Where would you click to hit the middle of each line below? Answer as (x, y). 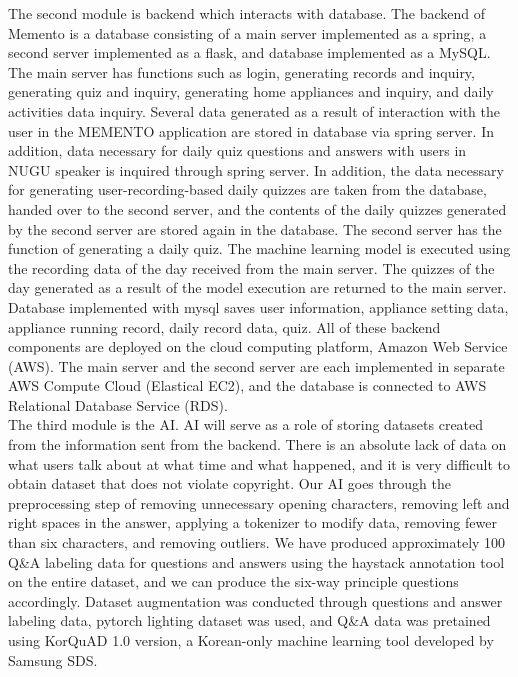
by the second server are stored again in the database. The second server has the (255, 228)
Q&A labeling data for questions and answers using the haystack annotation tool (256, 561)
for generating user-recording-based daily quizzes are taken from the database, (247, 189)
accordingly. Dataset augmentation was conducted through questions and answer (255, 600)
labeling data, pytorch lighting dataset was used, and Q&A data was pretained (249, 620)
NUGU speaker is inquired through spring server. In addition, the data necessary (256, 169)
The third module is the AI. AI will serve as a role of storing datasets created (246, 424)
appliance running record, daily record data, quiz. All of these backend (224, 326)
